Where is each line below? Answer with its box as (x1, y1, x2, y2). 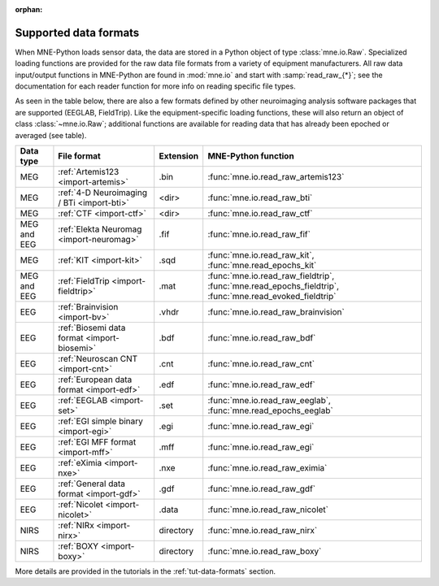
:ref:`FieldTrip (58, 276, 110, 287)
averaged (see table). (15, 130, 87, 140)
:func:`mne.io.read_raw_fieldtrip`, (207, 271, 335, 282)
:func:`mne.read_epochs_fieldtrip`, (207, 280, 339, 292)
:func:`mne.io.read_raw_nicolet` (207, 504, 329, 515)
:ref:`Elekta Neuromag (58, 224, 142, 235)
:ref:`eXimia (58, 458, 102, 469)
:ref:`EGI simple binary (58, 415, 144, 427)
